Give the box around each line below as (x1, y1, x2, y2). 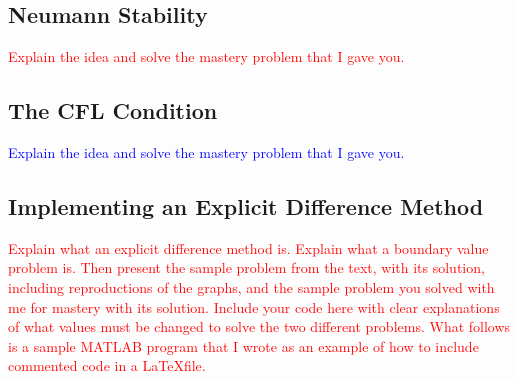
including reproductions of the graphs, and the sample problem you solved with (8, 276, 495, 297)
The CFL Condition (8, 95, 218, 126)
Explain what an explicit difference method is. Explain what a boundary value (8, 237, 489, 258)
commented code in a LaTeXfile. (8, 355, 206, 376)
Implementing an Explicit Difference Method (8, 190, 484, 221)
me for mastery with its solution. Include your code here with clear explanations (8, 296, 500, 317)
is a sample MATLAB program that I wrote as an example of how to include (8, 335, 479, 356)
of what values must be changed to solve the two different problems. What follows (8, 316, 511, 337)
